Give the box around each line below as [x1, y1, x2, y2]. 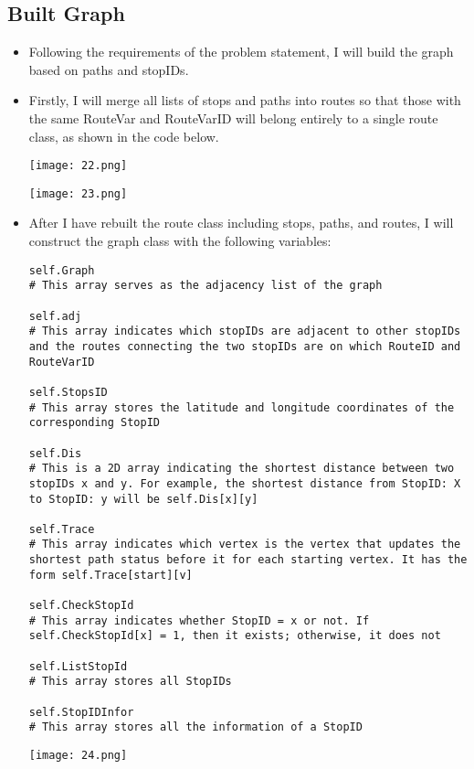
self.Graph [28, 263, 95, 277]
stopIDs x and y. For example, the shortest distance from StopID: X [28, 476, 461, 490]
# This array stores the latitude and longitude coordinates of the [28, 401, 455, 414]
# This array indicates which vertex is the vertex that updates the [28, 538, 461, 551]
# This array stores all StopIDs [28, 675, 232, 689]
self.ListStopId [28, 659, 128, 673]
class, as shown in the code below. [28, 126, 219, 145]
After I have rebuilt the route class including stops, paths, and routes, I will [28, 213, 454, 232]
